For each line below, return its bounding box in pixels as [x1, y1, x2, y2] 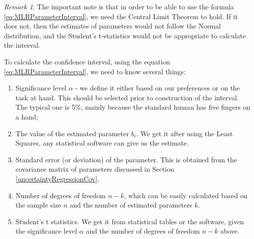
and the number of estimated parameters [70, 200, 193, 210]
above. [220, 226, 240, 236]
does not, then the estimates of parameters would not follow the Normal [4, 21, 221, 31]
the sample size [15, 200, 61, 210]
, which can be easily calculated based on [124, 190, 248, 200]
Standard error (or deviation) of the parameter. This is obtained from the [15, 154, 237, 164]
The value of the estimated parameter [15, 128, 129, 138]
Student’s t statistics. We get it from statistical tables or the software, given [15, 216, 244, 226]
